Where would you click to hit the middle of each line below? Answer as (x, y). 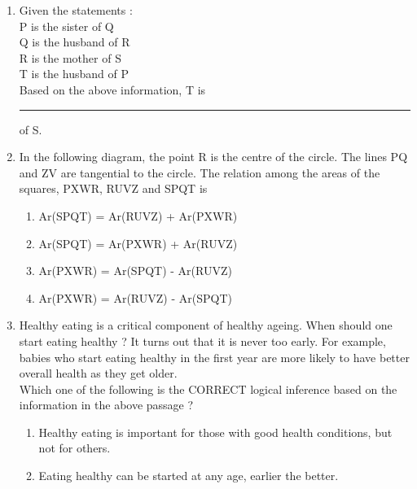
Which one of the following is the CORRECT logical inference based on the (208, 389)
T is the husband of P (74, 74)
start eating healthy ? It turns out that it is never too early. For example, (202, 341)
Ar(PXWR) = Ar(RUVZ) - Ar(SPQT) (135, 297)
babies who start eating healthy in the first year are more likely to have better (214, 357)
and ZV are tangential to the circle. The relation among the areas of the (200, 172)
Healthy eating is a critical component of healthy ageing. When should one (206, 325)
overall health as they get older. (98, 373)
